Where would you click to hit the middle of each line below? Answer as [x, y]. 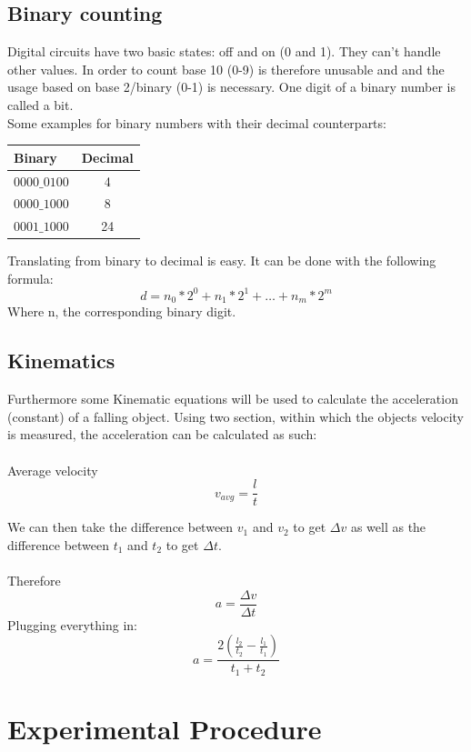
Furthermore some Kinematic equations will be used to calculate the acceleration [233, 399]
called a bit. [40, 104]
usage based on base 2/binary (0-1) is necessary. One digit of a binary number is [232, 87]
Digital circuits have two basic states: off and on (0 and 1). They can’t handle [224, 51]
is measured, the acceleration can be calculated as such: [162, 434]
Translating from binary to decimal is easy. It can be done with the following [222, 261]
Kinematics [61, 361]
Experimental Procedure [165, 728]
